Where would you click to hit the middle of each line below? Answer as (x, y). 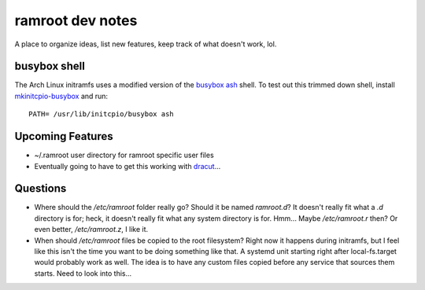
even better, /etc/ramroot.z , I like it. (91, 229)
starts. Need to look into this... (83, 273)
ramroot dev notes (76, 20)
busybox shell (50, 66)
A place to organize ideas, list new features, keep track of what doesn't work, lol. (146, 44)
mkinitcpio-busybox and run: (61, 96)
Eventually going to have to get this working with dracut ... (128, 166)
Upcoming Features (64, 136)
